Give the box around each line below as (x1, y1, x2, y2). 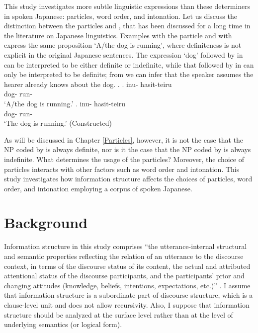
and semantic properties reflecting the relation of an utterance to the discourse (4, 251, 244, 261)
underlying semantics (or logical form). (4, 319, 122, 330)
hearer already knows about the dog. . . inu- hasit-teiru (4, 79, 172, 89)
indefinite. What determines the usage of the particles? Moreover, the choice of (4, 154, 244, 164)
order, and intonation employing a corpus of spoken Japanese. (4, 183, 192, 193)
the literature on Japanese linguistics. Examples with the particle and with (4, 30, 232, 40)
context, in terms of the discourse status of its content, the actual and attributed (4, 260, 251, 271)
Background (4, 212, 88, 233)
